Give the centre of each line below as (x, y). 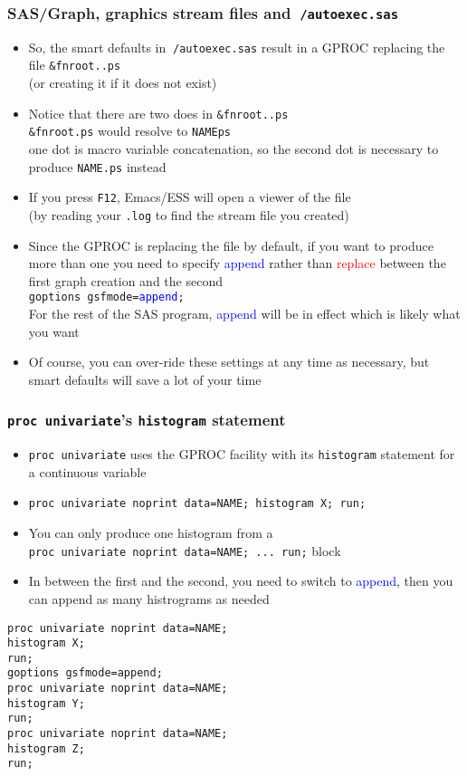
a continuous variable (87, 471)
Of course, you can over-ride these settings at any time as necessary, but (229, 362)
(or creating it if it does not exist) (123, 83)
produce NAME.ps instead (97, 166)
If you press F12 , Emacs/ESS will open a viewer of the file (190, 197)
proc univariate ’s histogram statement (147, 420)
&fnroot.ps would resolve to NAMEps (129, 131)
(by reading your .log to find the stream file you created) (189, 214)
